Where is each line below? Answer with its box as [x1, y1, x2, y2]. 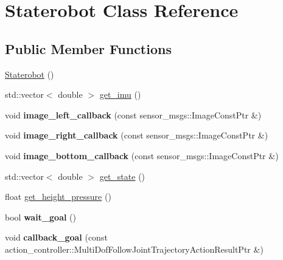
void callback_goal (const [5, 231, 108, 244]
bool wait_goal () [5, 210, 76, 223]
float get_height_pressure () [5, 190, 111, 203]
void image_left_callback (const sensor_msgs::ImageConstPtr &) [5, 108, 262, 121]
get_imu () [99, 88, 141, 101]
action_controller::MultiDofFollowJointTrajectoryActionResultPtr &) [5, 242, 264, 255]
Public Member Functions [5, 39, 172, 58]
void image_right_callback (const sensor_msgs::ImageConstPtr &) [5, 129, 268, 142]
